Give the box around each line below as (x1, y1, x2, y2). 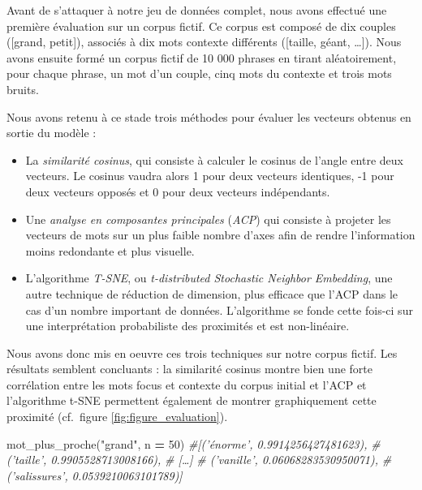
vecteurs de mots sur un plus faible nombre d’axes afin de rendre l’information (25, 226, 416, 243)
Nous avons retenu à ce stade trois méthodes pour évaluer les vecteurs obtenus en (6, 108, 411, 125)
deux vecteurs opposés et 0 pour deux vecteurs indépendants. (25, 183, 330, 200)
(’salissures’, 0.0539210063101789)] (6, 466, 183, 484)
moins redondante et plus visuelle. (25, 242, 195, 259)
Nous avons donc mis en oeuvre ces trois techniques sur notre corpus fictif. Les (6, 344, 398, 361)
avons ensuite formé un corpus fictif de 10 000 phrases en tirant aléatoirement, (6, 49, 397, 66)
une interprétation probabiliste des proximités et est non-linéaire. (25, 317, 350, 334)
